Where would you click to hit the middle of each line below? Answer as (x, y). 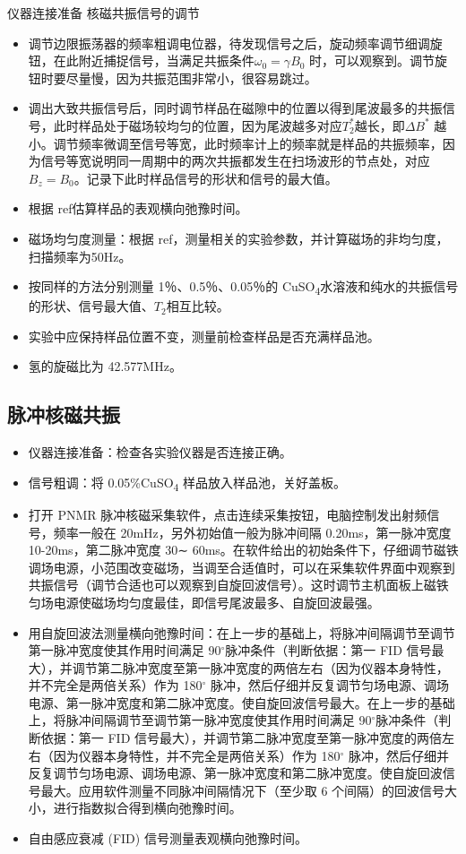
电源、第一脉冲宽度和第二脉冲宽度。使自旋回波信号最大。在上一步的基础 (242, 702)
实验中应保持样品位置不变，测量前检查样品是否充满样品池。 (204, 336)
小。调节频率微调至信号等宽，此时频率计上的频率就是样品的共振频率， (235, 143)
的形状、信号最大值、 (91, 306)
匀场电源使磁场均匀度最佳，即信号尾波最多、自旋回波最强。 (204, 602)
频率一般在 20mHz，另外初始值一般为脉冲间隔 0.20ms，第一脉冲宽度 (252, 532)
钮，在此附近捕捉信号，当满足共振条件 (141, 60)
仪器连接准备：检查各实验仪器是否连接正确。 (160, 452)
